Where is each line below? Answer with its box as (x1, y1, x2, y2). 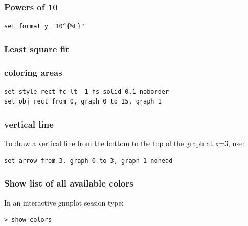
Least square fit (4, 42, 70, 55)
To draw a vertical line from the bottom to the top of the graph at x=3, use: (4, 138, 245, 149)
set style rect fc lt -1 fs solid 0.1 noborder (4, 88, 169, 95)
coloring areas (4, 66, 62, 78)
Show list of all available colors (4, 177, 133, 190)
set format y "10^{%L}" (4, 23, 85, 30)
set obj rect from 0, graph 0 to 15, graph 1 (4, 98, 162, 106)
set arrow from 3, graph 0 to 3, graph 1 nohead (4, 157, 173, 165)
